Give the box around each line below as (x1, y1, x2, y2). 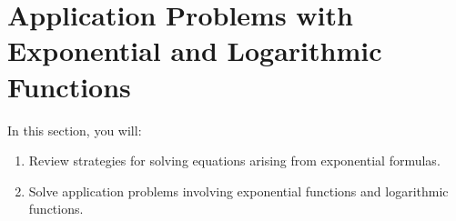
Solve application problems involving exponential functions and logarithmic (28, 181, 449, 200)
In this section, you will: (7, 120, 142, 139)
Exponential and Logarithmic (7, 32, 382, 69)
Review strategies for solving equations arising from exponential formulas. (28, 151, 441, 170)
